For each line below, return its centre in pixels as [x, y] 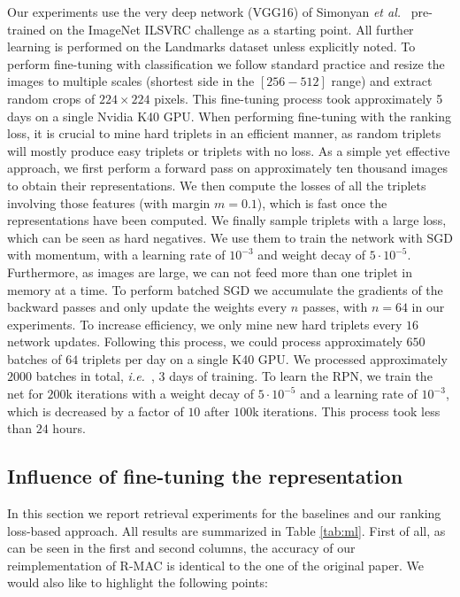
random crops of [51, 98]
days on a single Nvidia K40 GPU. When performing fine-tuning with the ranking [229, 116]
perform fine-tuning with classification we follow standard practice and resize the [226, 63]
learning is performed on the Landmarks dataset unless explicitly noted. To [211, 47]
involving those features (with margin [109, 202]
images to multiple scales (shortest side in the [131, 81]
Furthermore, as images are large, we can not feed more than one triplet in [210, 271]
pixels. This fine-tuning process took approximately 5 [299, 98]
